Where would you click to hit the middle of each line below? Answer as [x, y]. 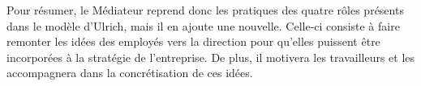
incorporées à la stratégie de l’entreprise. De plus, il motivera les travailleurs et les [211, 57]
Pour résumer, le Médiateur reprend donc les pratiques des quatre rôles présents [205, 10]
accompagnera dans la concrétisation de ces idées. [130, 73]
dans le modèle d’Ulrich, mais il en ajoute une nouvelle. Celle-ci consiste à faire [203, 25]
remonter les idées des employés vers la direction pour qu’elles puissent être [193, 41]
